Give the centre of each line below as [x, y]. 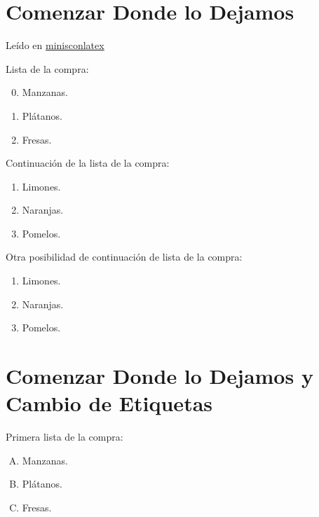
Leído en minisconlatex [55, 45]
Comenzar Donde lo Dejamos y [159, 376]
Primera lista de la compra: [65, 437]
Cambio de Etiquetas [109, 403]
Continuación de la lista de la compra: [88, 163]
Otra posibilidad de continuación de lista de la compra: [124, 257]
